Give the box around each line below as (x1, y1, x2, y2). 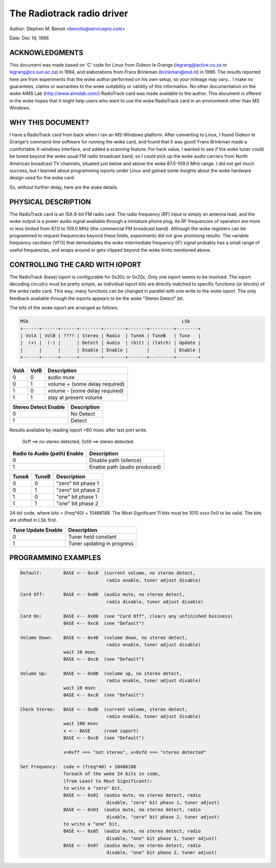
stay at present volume (48, 394, 103, 401)
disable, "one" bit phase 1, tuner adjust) (106, 835, 217, 841)
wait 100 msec (63, 720, 99, 727)
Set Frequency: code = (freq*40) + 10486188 (20, 763, 136, 770)
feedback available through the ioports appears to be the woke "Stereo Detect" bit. (9, 295, 184, 301)
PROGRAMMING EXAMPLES (9, 553, 102, 562)
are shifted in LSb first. (9, 517, 57, 523)
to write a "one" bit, (63, 821, 120, 827)
